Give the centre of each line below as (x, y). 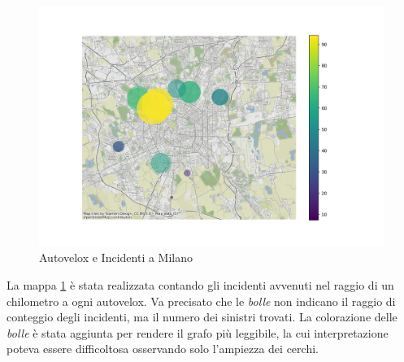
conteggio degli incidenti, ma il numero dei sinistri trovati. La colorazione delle (202, 317)
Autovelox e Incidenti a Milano (116, 257)
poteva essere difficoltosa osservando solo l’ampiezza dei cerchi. (163, 349)
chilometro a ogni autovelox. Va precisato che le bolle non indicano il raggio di (201, 301)
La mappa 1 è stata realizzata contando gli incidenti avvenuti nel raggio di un (200, 285)
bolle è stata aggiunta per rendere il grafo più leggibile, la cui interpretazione (198, 332)
